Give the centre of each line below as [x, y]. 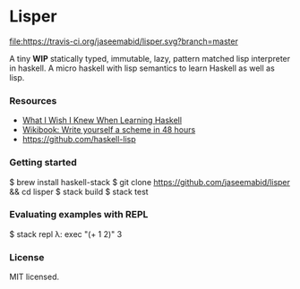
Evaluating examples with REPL [79, 215]
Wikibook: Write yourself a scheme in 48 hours [109, 130]
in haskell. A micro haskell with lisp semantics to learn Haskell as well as [142, 68]
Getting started [43, 163]
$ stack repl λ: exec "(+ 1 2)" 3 [66, 234]
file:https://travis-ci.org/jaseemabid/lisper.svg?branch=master [124, 41]
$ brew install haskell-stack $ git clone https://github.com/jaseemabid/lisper [150, 182]
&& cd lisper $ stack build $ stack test [79, 191]
